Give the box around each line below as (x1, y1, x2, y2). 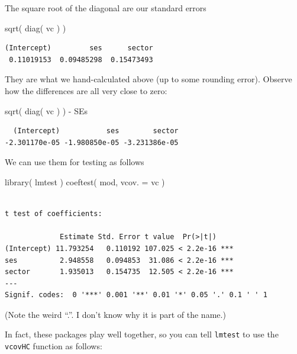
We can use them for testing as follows (5, 156, 144, 168)
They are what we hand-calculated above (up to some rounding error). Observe (5, 73, 292, 85)
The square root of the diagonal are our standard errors (5, 2, 206, 14)
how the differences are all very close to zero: (5, 84, 167, 96)
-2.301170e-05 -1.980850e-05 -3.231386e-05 (5, 138, 179, 147)
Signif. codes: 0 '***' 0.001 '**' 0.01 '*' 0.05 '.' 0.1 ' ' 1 (5, 291, 267, 300)
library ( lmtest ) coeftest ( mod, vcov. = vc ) (5, 175, 165, 188)
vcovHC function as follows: (5, 340, 102, 352)
